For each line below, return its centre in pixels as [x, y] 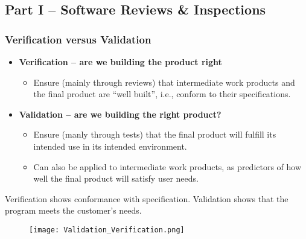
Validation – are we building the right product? [120, 114]
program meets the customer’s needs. [73, 210]
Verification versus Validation [78, 39]
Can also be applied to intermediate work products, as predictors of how [167, 166]
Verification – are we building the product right [120, 62]
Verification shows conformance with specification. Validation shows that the [147, 198]
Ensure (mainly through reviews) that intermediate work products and [164, 82]
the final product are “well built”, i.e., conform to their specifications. [162, 94]
